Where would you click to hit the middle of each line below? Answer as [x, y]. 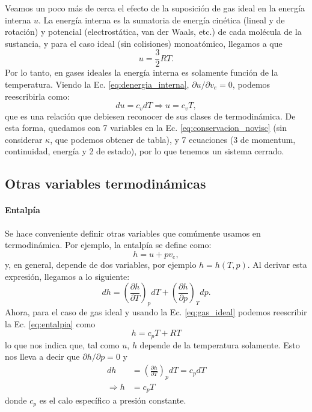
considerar [24, 139]
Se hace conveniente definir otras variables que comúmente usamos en [133, 233]
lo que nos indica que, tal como [62, 344]
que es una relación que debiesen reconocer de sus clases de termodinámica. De [150, 116]
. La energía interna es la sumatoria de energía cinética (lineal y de [161, 20]
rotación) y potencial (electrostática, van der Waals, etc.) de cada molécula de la [153, 32]
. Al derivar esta [277, 265]
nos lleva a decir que [42, 356]
